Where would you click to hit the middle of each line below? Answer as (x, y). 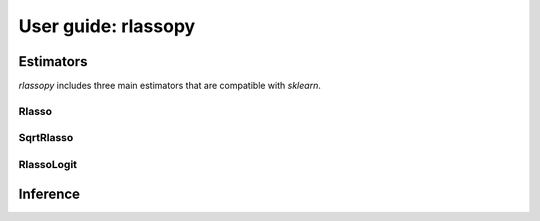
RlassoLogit (48, 164)
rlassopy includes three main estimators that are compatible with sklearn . (170, 86)
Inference (49, 193)
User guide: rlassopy (107, 26)
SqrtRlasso (46, 138)
